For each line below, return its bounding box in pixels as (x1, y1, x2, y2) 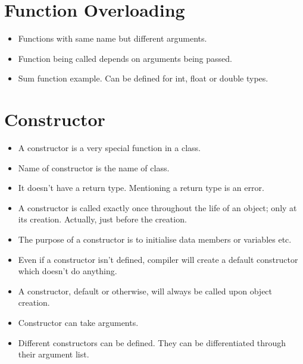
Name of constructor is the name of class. (18, 161, 170, 174)
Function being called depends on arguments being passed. (18, 52, 232, 64)
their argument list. (18, 348, 89, 360)
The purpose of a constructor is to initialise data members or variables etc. (18, 233, 292, 245)
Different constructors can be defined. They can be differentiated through (18, 336, 286, 349)
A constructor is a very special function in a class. (18, 142, 201, 154)
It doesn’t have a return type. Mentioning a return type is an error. (18, 181, 264, 194)
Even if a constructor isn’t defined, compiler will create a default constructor (18, 253, 298, 265)
